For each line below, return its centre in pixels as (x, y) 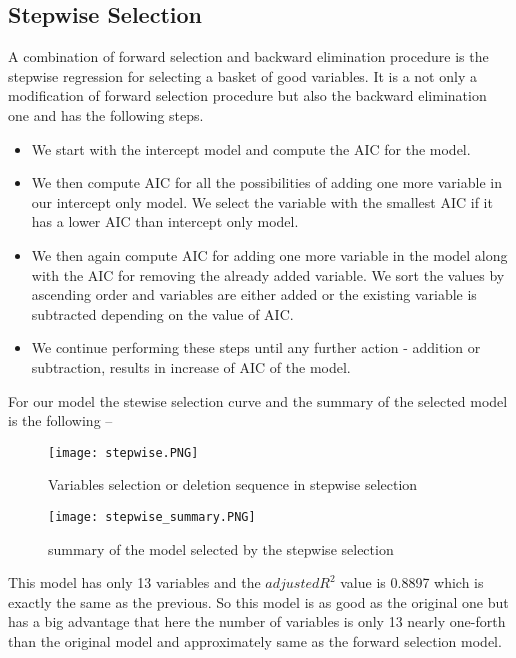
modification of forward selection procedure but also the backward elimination (247, 95)
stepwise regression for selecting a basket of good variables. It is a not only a (242, 75)
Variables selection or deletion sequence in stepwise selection (233, 484)
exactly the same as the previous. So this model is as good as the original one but (258, 601)
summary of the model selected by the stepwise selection (221, 548)
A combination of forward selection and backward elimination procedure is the (248, 56)
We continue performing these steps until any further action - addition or (256, 347)
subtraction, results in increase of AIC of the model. (191, 366)
